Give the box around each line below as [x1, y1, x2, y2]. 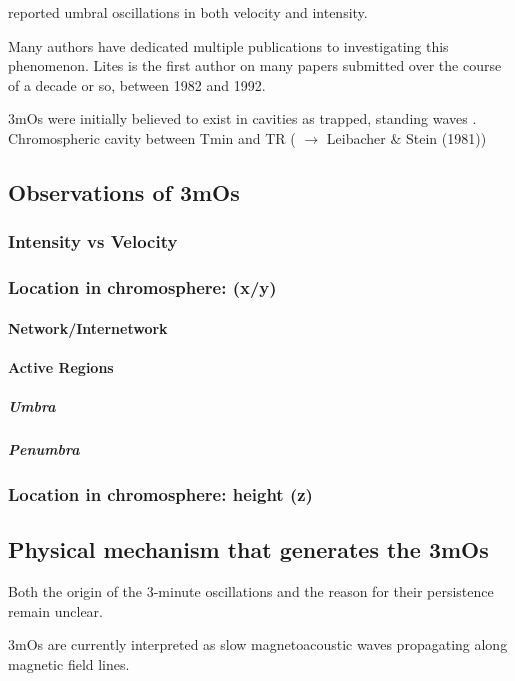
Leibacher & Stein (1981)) [326, 127, 487, 148]
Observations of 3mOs [8, 176, 240, 207]
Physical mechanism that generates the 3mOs [8, 534, 489, 565]
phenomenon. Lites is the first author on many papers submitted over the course [8, 55, 502, 76]
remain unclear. [8, 600, 103, 621]
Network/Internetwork [8, 317, 168, 338]
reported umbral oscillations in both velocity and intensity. [8, 2, 368, 22]
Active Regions [8, 356, 114, 377]
